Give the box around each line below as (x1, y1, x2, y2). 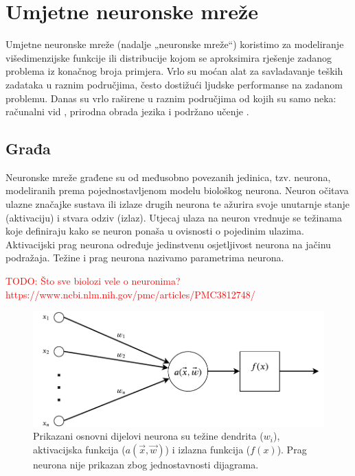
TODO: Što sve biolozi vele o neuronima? (5, 274, 181, 288)
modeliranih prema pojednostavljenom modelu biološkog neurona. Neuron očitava (5, 183, 349, 198)
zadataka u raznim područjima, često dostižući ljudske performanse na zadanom (5, 77, 343, 91)
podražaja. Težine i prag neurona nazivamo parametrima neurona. (5, 250, 284, 265)
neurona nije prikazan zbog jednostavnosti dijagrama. (33, 457, 259, 471)
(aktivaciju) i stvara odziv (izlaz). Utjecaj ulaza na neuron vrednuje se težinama (5, 210, 342, 224)
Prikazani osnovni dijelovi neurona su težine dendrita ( (33, 429, 264, 443)
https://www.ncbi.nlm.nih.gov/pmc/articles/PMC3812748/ (5, 287, 255, 301)
